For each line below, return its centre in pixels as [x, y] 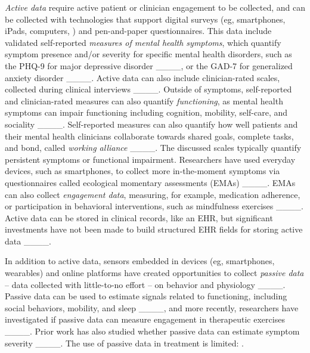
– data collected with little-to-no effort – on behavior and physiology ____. [145, 284]
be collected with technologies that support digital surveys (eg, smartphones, [145, 19]
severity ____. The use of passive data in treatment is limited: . [124, 343]
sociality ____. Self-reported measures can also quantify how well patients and [151, 124]
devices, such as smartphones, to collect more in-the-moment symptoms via [142, 171]
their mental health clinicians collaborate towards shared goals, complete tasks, [149, 136]
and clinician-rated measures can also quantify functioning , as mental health [144, 100]
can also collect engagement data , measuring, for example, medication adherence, [153, 194]
